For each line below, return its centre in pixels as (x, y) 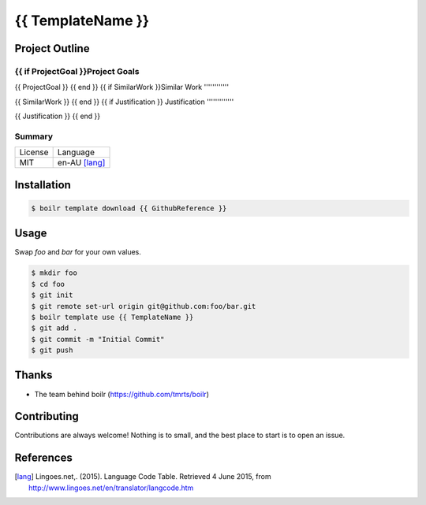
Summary (34, 136)
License (34, 152)
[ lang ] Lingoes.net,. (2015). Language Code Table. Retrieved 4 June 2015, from (143, 477)
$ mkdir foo (54, 273)
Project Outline (52, 48)
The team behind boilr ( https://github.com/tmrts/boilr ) (121, 394)
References (43, 458)
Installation (43, 185)
